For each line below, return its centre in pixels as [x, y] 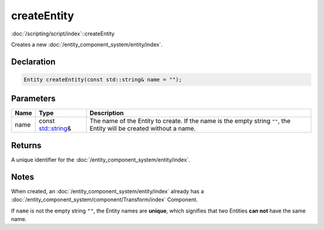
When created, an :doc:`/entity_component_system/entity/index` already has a [107, 191]
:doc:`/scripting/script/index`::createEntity [63, 34]
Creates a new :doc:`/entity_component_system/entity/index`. [87, 44]
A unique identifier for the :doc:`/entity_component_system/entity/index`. [100, 160]
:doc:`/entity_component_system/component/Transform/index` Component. [104, 200]
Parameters [33, 99]
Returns [26, 145]
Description [107, 113]
